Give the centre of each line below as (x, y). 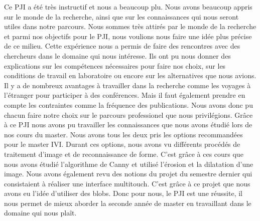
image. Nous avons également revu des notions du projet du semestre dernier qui (128, 174)
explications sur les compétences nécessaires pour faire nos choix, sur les (115, 65)
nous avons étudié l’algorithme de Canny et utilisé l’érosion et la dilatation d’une (129, 164)
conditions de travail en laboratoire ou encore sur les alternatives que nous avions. (130, 75)
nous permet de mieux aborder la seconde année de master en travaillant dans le (128, 203)
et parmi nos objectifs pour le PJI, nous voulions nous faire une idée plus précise (128, 36)
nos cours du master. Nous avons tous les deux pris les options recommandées (123, 134)
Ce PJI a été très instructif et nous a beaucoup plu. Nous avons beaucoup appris (128, 7)
